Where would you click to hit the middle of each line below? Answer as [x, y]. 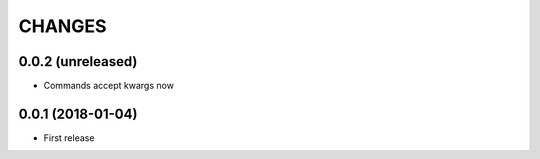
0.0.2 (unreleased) [78, 61]
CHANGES [62, 26]
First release [69, 137]
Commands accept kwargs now [109, 86]
